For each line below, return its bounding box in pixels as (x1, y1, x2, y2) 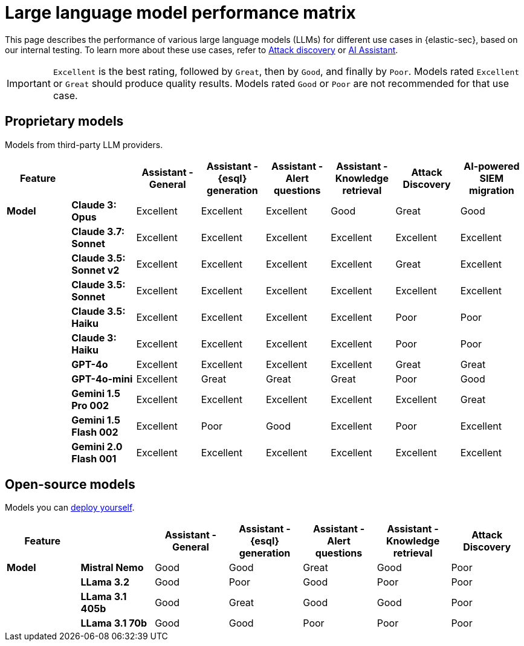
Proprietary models (5, 114, 124, 129)
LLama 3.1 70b (80, 617, 147, 630)
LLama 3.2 (80, 576, 130, 589)
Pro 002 (71, 399, 109, 412)
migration (469, 184, 514, 196)
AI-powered (464, 160, 520, 172)
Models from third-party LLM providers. (5, 139, 163, 150)
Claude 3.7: (71, 225, 125, 237)
